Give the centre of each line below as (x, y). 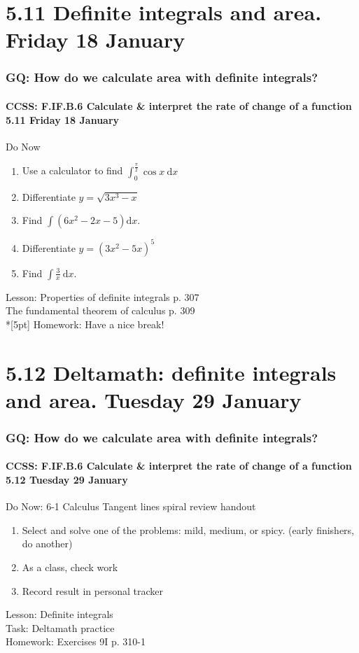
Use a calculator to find (72, 170)
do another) (47, 543)
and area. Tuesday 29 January (154, 399)
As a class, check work (70, 567)
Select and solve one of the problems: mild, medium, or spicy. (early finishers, (188, 529)
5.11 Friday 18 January (63, 119)
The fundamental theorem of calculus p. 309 (100, 310)
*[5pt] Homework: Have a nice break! (85, 324)
